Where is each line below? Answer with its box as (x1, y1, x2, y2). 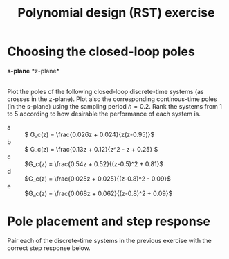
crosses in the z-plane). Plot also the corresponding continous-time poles (7, 95, 217, 103)
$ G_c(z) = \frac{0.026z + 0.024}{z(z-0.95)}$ (24, 130, 154, 139)
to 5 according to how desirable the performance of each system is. (7, 109, 201, 118)
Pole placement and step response (7, 213, 211, 229)
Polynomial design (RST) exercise (17, 5, 215, 21)
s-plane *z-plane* (7, 66, 60, 75)
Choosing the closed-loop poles (7, 44, 195, 60)
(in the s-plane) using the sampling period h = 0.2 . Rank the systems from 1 (7, 102, 223, 110)
